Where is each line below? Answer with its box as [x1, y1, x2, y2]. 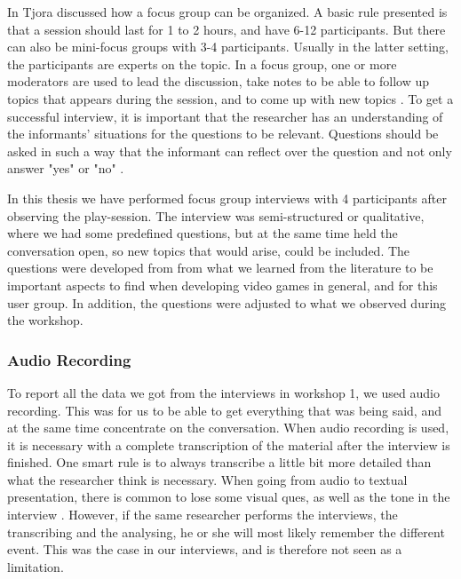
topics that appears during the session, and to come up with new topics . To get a [7, 89, 454, 107]
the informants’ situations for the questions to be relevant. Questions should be [7, 124, 439, 143]
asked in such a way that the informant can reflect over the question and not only [7, 141, 452, 160]
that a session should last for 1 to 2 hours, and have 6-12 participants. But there [7, 20, 446, 38]
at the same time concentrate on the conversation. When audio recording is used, [7, 418, 449, 437]
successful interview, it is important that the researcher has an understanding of [7, 107, 443, 125]
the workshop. [7, 311, 83, 329]
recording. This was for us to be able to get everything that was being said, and [7, 401, 441, 419]
